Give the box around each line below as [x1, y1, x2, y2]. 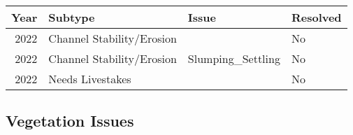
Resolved [291, 9, 342, 25]
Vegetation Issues [6, 110, 134, 132]
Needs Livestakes [48, 71, 131, 87]
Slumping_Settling [187, 50, 280, 66]
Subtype [48, 9, 95, 25]
